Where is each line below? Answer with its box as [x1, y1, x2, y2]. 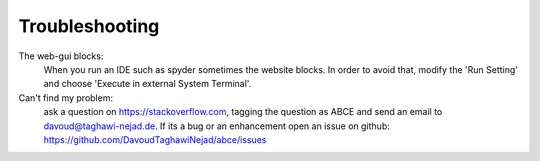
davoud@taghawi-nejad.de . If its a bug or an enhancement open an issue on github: [43, 120, 390, 132]
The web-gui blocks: [18, 50, 104, 62]
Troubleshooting [18, 15, 160, 37]
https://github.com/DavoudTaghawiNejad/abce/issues [43, 133, 267, 145]
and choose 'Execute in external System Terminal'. [43, 78, 252, 90]
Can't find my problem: [18, 91, 114, 104]
